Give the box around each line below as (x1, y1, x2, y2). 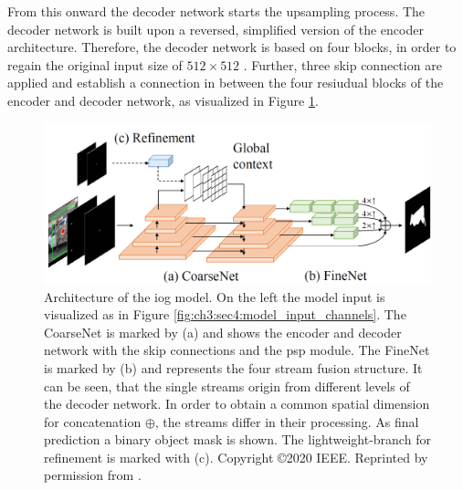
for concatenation (44, 412, 142, 431)
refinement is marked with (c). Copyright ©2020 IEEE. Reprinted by (44, 447, 428, 466)
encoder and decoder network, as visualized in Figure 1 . (7, 90, 319, 109)
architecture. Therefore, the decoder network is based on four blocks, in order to (7, 37, 457, 57)
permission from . (44, 465, 142, 485)
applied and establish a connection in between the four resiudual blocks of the (7, 73, 444, 92)
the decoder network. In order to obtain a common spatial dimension (44, 394, 430, 413)
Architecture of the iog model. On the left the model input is (44, 287, 385, 306)
